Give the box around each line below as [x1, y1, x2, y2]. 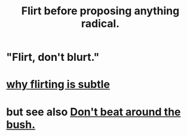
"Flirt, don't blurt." [6, 51, 100, 64]
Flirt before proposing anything [21, 4, 180, 18]
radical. [81, 17, 120, 30]
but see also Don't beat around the [6, 105, 181, 119]
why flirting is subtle [6, 78, 111, 91]
